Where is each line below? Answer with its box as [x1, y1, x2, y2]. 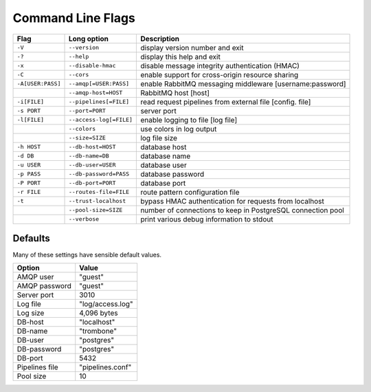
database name [140, 151, 191, 161]
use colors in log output [140, 124, 217, 133]
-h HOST [16, 143, 41, 151]
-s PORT [16, 107, 41, 115]
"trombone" [79, 327, 117, 336]
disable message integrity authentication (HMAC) [140, 61, 300, 70]
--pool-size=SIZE [68, 206, 123, 214]
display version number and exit [140, 43, 244, 52]
